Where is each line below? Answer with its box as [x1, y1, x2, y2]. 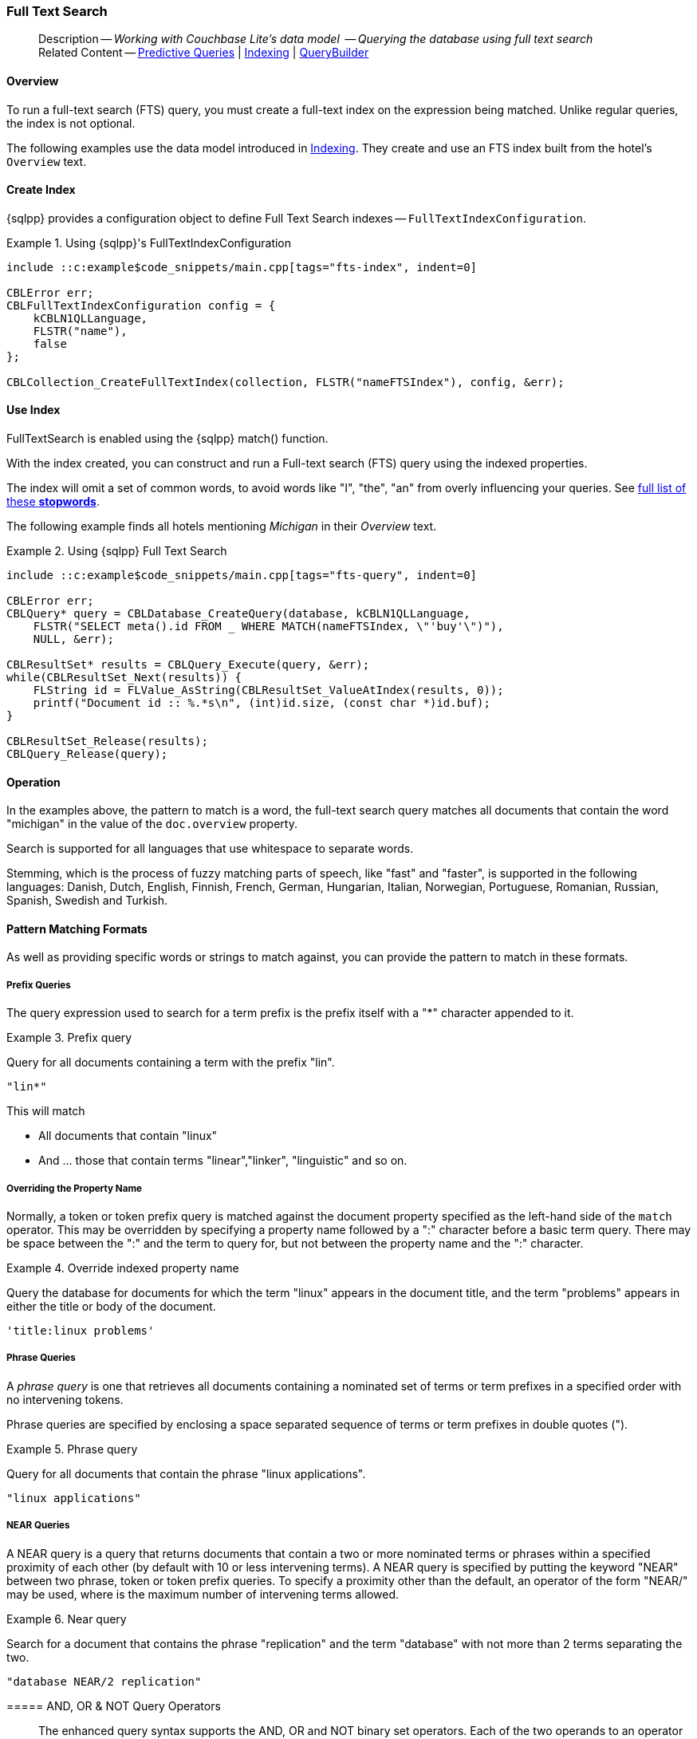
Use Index [6, 403, 61, 417]
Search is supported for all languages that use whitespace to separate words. [6, 842, 414, 856]
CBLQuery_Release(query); [6, 747, 168, 761]
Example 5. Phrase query [6, 1441, 138, 1456]
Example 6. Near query [6, 1611, 127, 1626]
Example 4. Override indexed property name [6, 1261, 239, 1276]
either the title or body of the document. [6, 1299, 216, 1314]
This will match [6, 1104, 85, 1118]
